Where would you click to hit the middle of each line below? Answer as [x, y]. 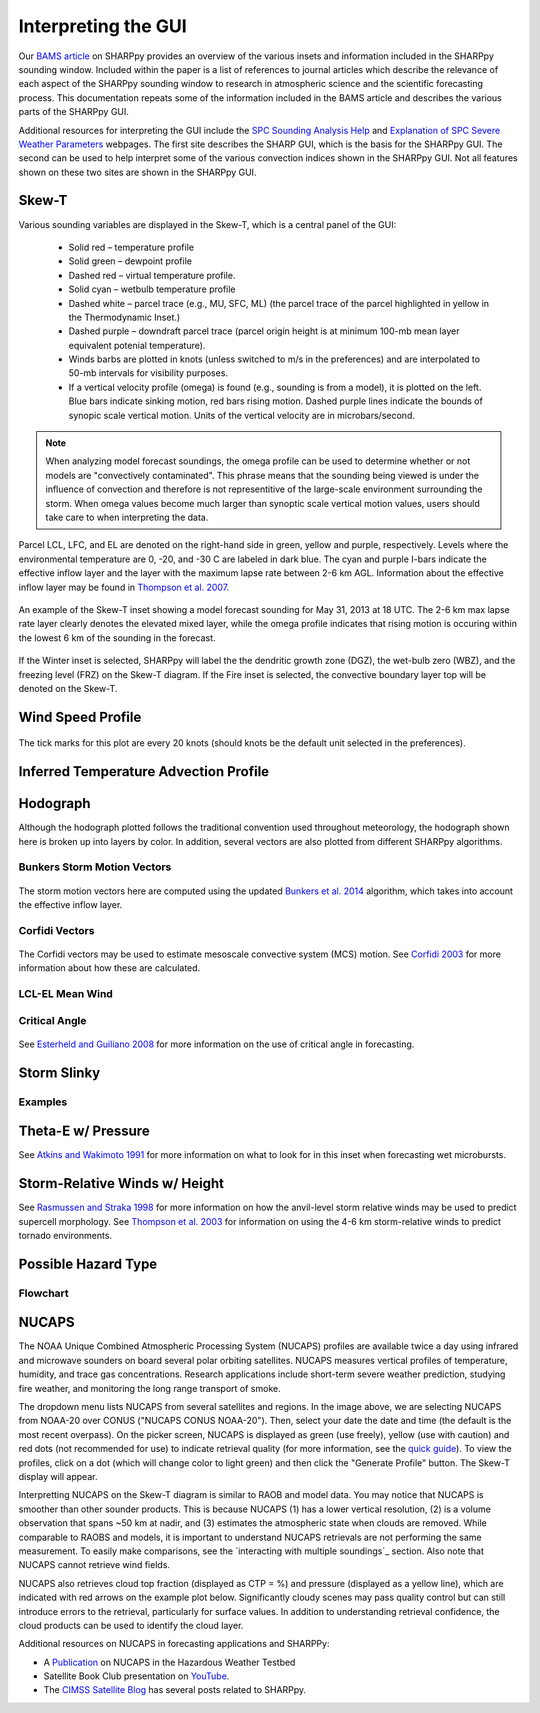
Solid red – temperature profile [131, 247]
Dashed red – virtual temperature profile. [152, 275]
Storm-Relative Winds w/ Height [121, 1183]
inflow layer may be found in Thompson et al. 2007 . [124, 587]
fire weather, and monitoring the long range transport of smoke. [149, 1388]
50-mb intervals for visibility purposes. [148, 373]
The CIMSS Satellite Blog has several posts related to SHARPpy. [175, 1690]
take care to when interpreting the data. [127, 517]
